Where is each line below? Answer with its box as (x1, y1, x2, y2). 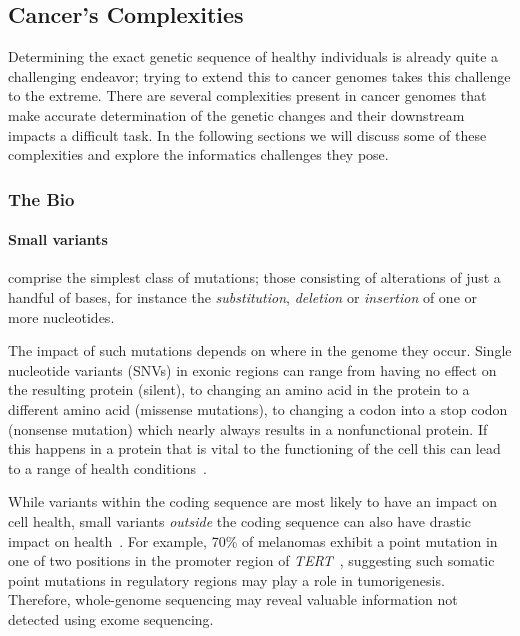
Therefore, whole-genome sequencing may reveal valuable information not (8, 589, 458, 610)
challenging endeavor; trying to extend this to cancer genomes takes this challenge (8, 65, 511, 86)
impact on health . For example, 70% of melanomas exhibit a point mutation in (8, 530, 498, 551)
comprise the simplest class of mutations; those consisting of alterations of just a (8, 267, 501, 288)
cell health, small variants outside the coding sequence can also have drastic (8, 510, 471, 531)
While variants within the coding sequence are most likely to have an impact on (8, 491, 498, 512)
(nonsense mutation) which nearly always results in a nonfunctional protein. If (8, 418, 488, 439)
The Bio (8, 186, 75, 211)
